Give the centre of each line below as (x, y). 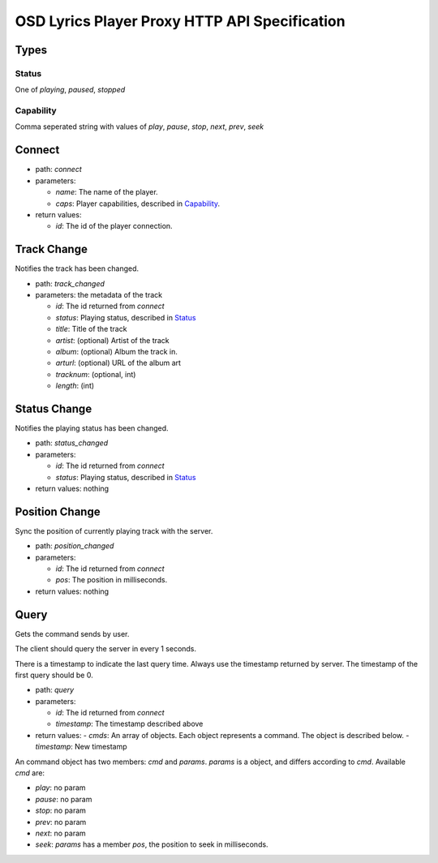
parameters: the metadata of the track (99, 295)
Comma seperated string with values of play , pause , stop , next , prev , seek (139, 127)
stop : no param (61, 810)
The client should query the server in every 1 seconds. (106, 649)
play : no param (60, 788)
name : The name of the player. (107, 192)
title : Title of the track (91, 329)
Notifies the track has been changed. (77, 268)
